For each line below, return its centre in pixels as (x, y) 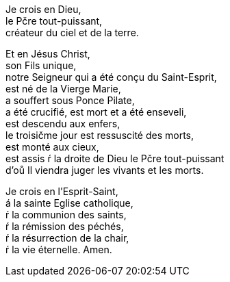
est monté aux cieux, (52, 147)
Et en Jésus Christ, (48, 54)
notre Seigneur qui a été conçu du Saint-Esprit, (111, 77)
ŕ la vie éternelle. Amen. (59, 249)
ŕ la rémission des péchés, (65, 226)
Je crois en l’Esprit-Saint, (62, 191)
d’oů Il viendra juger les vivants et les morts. (105, 170)
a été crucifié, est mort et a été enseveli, (96, 112)
